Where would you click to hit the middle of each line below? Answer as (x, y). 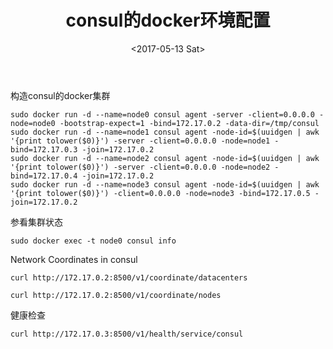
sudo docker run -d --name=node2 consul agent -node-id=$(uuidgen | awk (165, 158)
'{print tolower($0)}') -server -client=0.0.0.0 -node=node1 (140, 141)
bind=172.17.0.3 (44, 149)
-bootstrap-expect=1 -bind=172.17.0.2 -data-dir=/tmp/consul (189, 123)
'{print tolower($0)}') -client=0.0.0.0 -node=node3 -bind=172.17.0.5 (160, 193)
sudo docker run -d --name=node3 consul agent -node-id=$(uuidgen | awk (165, 184)
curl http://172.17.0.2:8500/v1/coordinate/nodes (116, 295)
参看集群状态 (36, 222)
